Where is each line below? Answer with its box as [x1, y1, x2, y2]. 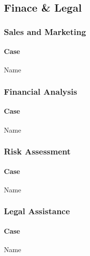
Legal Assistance [4, 205, 70, 217]
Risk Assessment [4, 145, 71, 157]
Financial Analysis [4, 85, 77, 97]
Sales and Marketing [4, 25, 86, 37]
